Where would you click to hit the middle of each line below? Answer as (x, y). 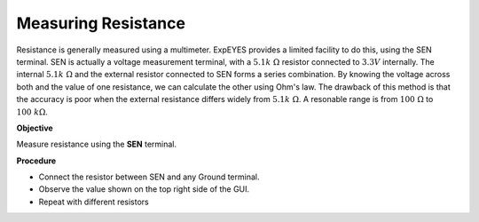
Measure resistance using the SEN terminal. (97, 144)
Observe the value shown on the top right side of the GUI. (144, 189)
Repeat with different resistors (94, 202)
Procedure (36, 161)
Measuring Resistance (101, 23)
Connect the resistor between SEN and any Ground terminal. (149, 177)
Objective (35, 128)
